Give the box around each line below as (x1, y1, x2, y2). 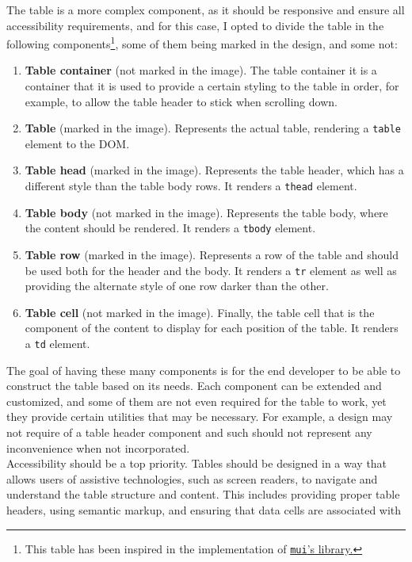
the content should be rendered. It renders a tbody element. (25, 220, 316, 236)
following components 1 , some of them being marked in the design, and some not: (6, 33, 398, 52)
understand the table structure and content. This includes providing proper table (6, 486, 400, 503)
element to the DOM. (25, 135, 130, 151)
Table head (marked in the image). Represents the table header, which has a (25, 162, 404, 178)
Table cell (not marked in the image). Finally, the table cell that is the (25, 304, 375, 320)
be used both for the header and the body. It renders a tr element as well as (25, 262, 397, 278)
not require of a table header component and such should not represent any (6, 424, 372, 441)
